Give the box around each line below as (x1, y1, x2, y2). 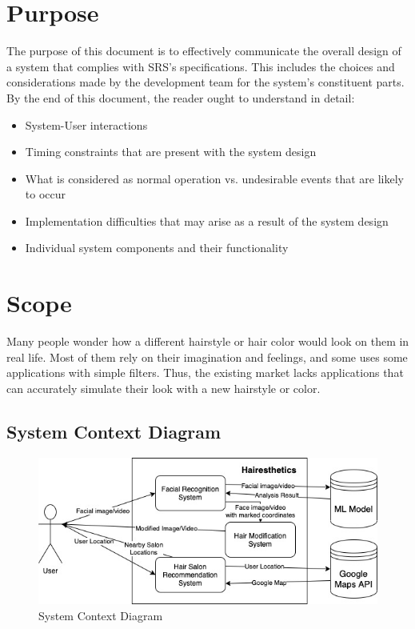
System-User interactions (25, 116, 148, 133)
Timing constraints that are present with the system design (25, 143, 317, 160)
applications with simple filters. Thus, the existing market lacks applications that (6, 364, 404, 381)
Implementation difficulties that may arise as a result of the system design (25, 212, 389, 229)
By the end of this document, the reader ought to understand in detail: (6, 89, 355, 106)
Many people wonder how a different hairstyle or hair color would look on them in (6, 333, 409, 350)
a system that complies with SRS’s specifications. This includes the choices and (6, 58, 395, 74)
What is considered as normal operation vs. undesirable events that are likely (25, 170, 404, 186)
